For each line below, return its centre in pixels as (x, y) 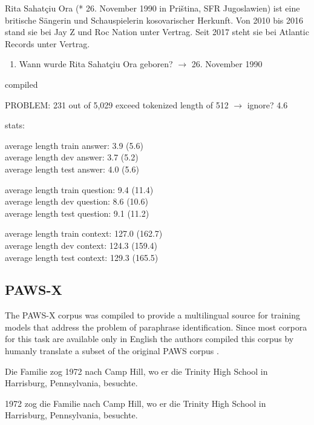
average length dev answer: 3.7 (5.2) (72, 157)
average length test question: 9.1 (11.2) (77, 213)
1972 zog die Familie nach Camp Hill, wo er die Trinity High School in (136, 403)
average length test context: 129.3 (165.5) (82, 257)
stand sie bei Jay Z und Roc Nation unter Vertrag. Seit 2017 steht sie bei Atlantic (157, 32)
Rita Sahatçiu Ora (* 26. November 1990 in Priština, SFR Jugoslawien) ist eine (152, 8)
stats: (15, 125)
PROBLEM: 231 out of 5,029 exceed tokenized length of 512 (117, 104)
